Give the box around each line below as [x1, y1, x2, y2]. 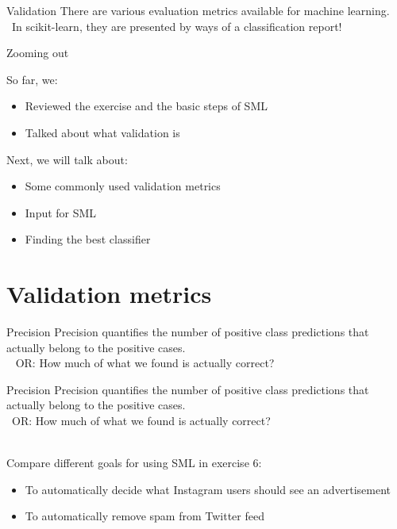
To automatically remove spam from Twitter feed [25, 508, 264, 524]
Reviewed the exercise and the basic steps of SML [25, 98, 268, 114]
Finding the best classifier [25, 231, 151, 247]
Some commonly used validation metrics [25, 178, 221, 194]
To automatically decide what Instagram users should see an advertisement [25, 481, 391, 497]
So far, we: [6, 71, 58, 87]
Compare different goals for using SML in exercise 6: [6, 454, 262, 471]
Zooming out [6, 44, 69, 61]
